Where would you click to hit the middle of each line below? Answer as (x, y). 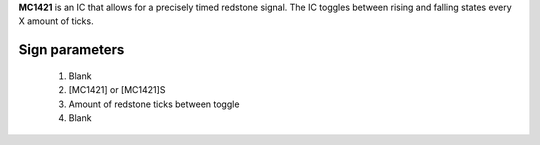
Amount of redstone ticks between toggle (154, 104)
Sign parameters (71, 50)
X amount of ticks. (56, 21)
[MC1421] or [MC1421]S (117, 90)
